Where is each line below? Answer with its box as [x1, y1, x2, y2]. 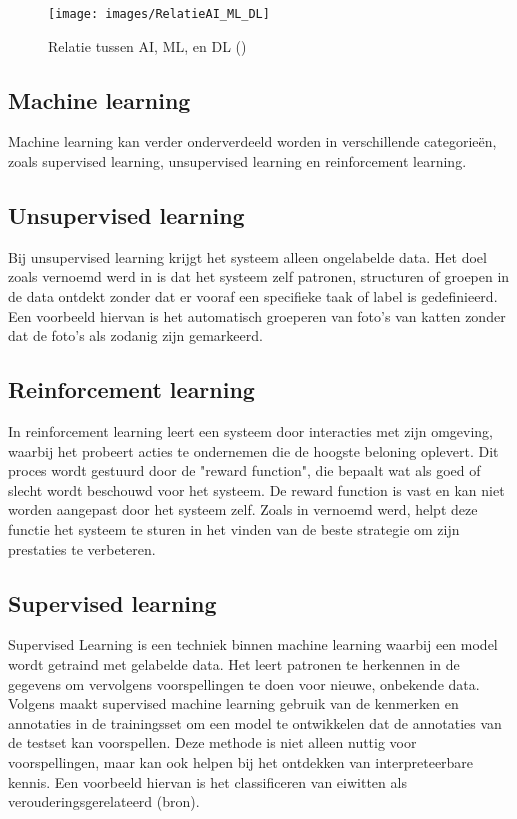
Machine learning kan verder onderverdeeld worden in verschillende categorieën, [8, 131, 497, 152]
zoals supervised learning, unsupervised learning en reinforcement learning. [8, 151, 467, 172]
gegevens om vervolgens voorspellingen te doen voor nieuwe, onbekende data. [8, 673, 480, 694]
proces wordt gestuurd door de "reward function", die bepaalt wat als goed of [8, 460, 481, 481]
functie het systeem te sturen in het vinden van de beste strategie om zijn [8, 518, 460, 539]
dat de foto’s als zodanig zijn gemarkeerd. [8, 325, 263, 346]
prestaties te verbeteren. [8, 538, 156, 559]
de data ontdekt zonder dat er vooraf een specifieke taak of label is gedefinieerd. [8, 286, 498, 307]
